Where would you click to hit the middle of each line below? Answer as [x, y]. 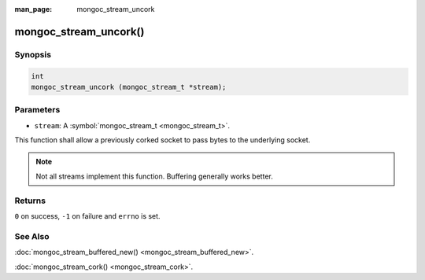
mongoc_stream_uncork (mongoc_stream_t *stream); [129, 87]
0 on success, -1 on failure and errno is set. [87, 216]
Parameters [37, 110]
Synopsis [33, 54]
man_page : [33, 9]
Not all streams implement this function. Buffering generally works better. [154, 176]
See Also [32, 236]
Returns [30, 201]
